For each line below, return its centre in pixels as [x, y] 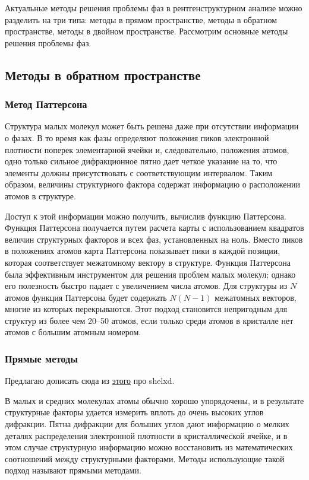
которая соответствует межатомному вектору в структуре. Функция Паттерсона [148, 262]
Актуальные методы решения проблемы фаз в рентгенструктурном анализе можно [154, 8]
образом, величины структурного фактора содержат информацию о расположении [152, 184]
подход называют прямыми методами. [73, 470]
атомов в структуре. [40, 196]
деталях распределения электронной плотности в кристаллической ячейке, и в [146, 435]
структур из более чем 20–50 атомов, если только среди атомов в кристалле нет [149, 320]
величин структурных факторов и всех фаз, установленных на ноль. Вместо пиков [154, 239]
